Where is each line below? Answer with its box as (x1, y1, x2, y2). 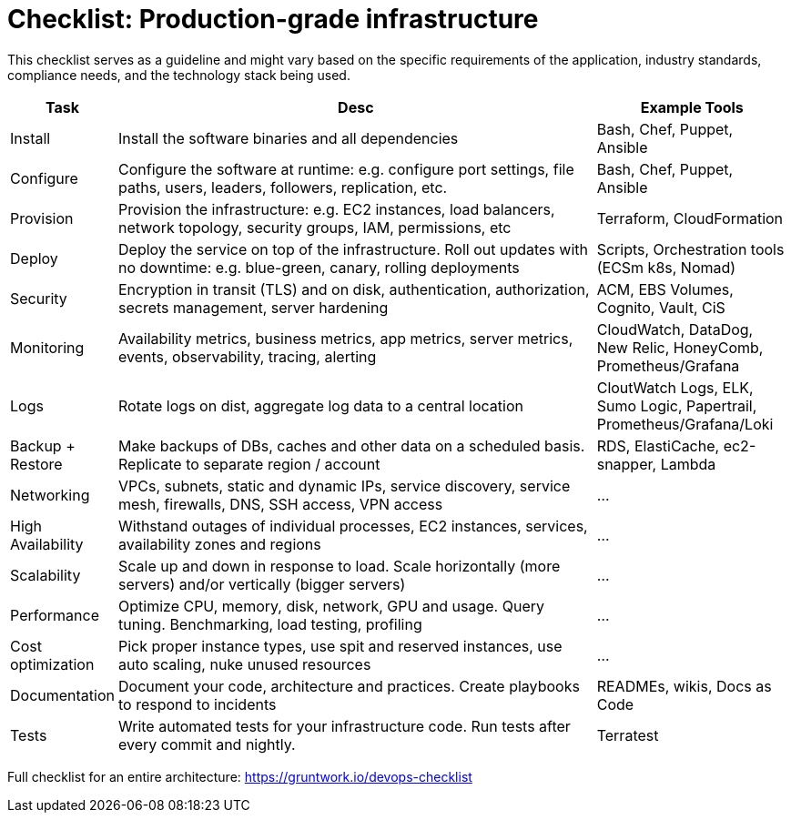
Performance (10, 605, 99, 624)
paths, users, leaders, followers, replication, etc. (118, 177, 448, 197)
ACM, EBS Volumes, (596, 279, 734, 299)
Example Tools (640, 97, 744, 116)
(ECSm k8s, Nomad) (596, 258, 736, 277)
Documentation (10, 685, 115, 704)
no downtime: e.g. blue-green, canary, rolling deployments (118, 258, 520, 277)
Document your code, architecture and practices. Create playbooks (118, 676, 580, 695)
